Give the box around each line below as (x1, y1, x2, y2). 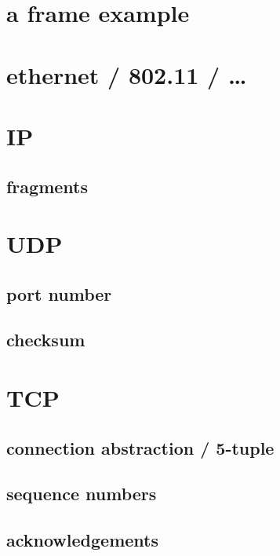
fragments (6, 174, 88, 198)
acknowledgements (6, 528, 158, 552)
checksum (6, 327, 85, 352)
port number (6, 281, 112, 305)
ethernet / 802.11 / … (6, 58, 247, 90)
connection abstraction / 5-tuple (6, 435, 275, 459)
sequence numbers (6, 481, 157, 506)
